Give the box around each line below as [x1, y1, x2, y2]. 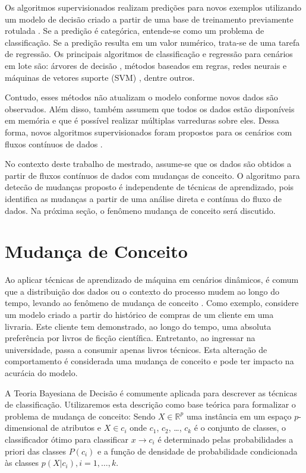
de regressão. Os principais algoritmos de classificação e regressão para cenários [5, 48, 293, 60]
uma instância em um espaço [186, 409, 292, 422]
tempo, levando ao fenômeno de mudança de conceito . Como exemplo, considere [5, 297, 299, 309]
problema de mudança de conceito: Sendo [5, 409, 156, 422]
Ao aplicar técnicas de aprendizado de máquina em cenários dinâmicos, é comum [5, 273, 299, 286]
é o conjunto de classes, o [194, 421, 286, 434]
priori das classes [5, 444, 67, 457]
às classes [5, 456, 39, 469]
